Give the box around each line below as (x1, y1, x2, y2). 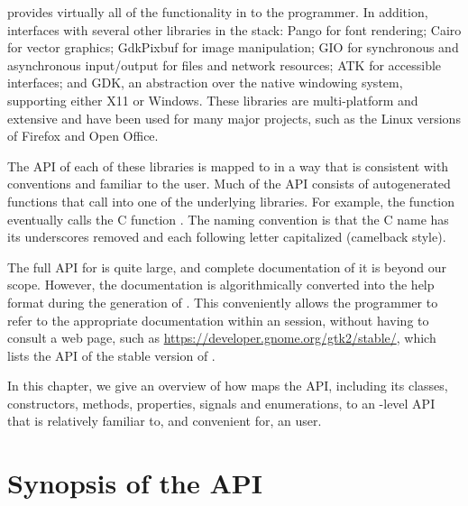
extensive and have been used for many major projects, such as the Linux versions (7, 108, 461, 127)
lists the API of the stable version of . (7, 345, 216, 364)
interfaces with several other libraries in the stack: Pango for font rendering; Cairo (7, 20, 462, 39)
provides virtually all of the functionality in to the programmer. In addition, (7, 3, 428, 21)
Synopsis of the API (7, 465, 262, 501)
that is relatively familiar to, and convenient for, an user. (7, 411, 322, 430)
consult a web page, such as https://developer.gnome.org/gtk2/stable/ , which (7, 328, 436, 347)
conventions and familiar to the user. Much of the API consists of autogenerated (7, 174, 451, 193)
